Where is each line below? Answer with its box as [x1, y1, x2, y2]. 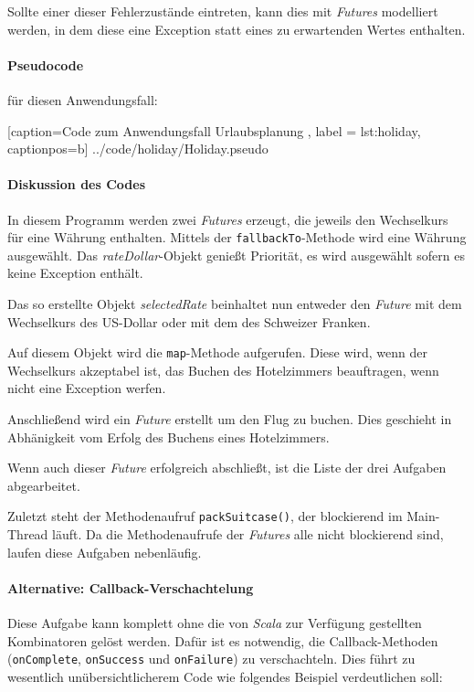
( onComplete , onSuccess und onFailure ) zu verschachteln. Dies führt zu [7, 649, 416, 668]
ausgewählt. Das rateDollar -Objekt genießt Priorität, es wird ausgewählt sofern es [7, 245, 465, 264]
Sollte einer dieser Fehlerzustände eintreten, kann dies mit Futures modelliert [7, 2, 438, 20]
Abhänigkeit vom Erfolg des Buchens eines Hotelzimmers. [7, 427, 330, 446]
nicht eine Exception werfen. [7, 378, 166, 398]
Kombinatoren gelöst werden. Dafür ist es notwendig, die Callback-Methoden [7, 631, 438, 650]
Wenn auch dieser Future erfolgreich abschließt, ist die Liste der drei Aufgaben [7, 458, 447, 477]
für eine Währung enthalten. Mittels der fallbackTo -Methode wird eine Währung [7, 228, 467, 247]
